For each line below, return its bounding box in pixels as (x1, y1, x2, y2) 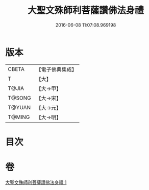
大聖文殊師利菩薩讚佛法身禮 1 (5, 179, 67, 185)
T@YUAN (8, 104, 31, 111)
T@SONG (8, 94, 32, 101)
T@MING (8, 113, 30, 121)
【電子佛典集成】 (36, 66, 78, 73)
